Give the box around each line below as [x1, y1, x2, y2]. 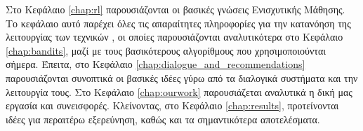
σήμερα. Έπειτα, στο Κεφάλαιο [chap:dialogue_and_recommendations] [6, 57, 305, 71]
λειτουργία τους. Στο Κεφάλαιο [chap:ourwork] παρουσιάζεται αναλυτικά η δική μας [6, 84, 352, 99]
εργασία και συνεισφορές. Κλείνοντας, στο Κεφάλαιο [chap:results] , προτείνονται [6, 98, 339, 113]
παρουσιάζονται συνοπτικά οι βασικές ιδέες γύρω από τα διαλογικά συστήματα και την [6, 70, 358, 85]
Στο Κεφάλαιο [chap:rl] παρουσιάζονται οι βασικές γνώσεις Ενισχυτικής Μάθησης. [6, 2, 345, 16]
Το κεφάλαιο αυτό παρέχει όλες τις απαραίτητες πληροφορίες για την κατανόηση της [6, 15, 351, 30]
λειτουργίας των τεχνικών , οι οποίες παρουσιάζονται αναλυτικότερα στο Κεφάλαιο [6, 29, 343, 44]
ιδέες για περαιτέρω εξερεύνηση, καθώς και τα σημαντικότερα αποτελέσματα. [6, 111, 320, 126]
